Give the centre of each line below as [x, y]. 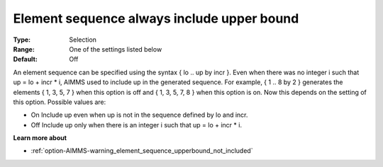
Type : [22, 40]
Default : [26, 59]
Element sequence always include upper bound [156, 18]
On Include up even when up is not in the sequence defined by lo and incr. [139, 115]
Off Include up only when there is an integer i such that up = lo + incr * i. [137, 125]
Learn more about [40, 138]
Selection [83, 40]
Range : [24, 49]
